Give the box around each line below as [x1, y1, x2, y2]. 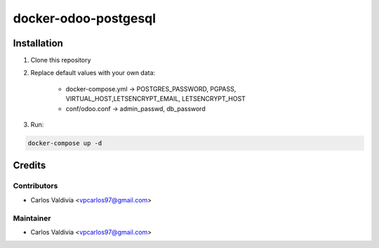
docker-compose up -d [27, 139, 102, 147]
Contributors [13, 181, 58, 191]
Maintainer [13, 213, 51, 223]
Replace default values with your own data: [30, 69, 156, 77]
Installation [13, 37, 63, 49]
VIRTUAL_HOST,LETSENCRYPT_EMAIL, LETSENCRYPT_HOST [65, 95, 246, 103]
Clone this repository [30, 56, 91, 65]
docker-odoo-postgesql [13, 11, 157, 26]
